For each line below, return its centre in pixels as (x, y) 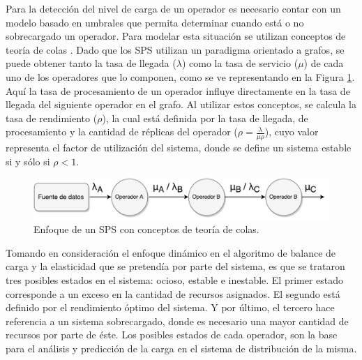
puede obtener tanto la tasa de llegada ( (91, 63)
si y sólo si (28, 161)
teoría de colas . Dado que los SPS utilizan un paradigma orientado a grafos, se (175, 49)
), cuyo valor (292, 132)
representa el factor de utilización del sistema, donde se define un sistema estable (179, 148)
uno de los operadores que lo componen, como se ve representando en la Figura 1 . (180, 76)
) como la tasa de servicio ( (240, 63)
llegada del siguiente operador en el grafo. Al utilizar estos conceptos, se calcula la (181, 104)
